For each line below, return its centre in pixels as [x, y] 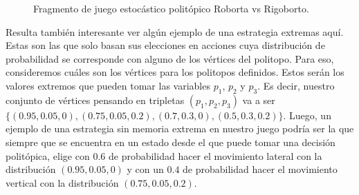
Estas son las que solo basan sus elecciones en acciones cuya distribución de [165, 45]
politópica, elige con [48, 155]
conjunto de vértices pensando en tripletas [95, 100]
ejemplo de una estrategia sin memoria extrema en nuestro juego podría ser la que [180, 129]
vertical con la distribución [62, 182]
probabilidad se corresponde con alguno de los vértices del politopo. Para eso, [170, 58]
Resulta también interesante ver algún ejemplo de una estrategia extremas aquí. [175, 31]
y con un [145, 169]
